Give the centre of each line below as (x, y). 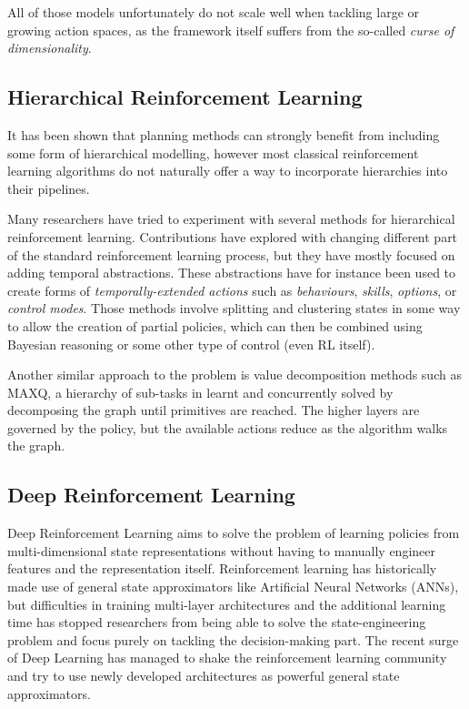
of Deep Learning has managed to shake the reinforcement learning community (227, 658)
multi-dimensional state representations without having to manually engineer (222, 550)
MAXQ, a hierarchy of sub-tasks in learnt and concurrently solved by (200, 392)
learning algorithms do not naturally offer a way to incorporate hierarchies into (228, 171)
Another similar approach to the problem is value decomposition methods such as (234, 375)
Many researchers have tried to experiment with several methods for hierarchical (231, 219)
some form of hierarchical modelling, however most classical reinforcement (213, 152)
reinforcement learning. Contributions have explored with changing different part (233, 236)
